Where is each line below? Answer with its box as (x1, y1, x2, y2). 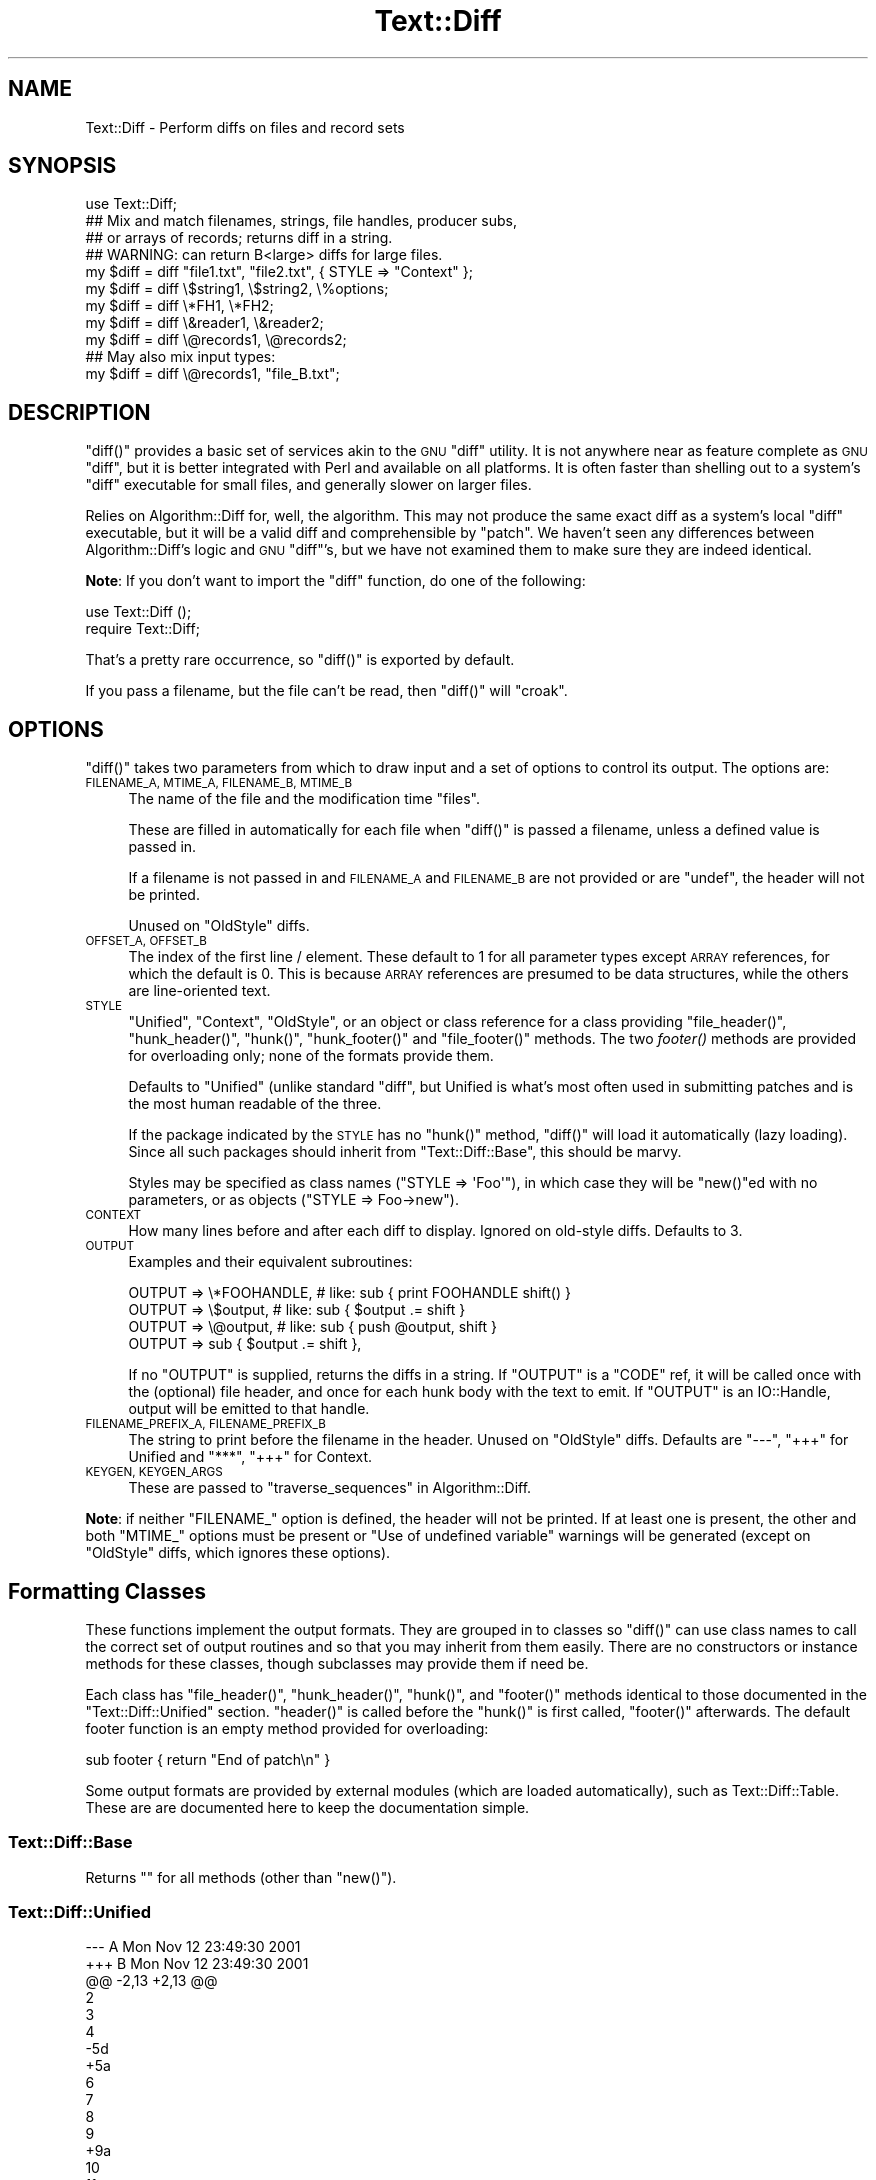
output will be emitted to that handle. (128, 1400, 370, 1418)
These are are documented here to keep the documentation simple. (85, 1798, 530, 1816)
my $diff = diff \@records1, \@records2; (85, 331, 347, 349)
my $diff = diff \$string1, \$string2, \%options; (85, 280, 389, 298)
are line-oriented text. (128, 982, 271, 1000)
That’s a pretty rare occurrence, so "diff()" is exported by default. (85, 651, 515, 669)
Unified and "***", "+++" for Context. (128, 1448, 373, 1466)
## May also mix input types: (85, 348, 276, 366)
